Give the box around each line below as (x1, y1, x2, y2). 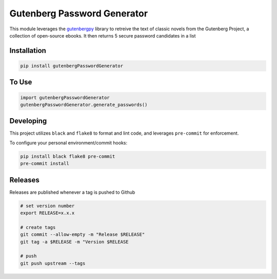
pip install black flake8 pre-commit (20, 153, 115, 159)
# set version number (20, 203, 75, 209)
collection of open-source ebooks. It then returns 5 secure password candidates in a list (9, 32, 196, 39)
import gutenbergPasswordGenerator (20, 95, 110, 100)
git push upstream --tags (20, 260, 86, 266)
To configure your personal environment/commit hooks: (9, 139, 128, 146)
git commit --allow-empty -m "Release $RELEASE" (20, 232, 145, 237)
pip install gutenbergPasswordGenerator (20, 63, 123, 69)
